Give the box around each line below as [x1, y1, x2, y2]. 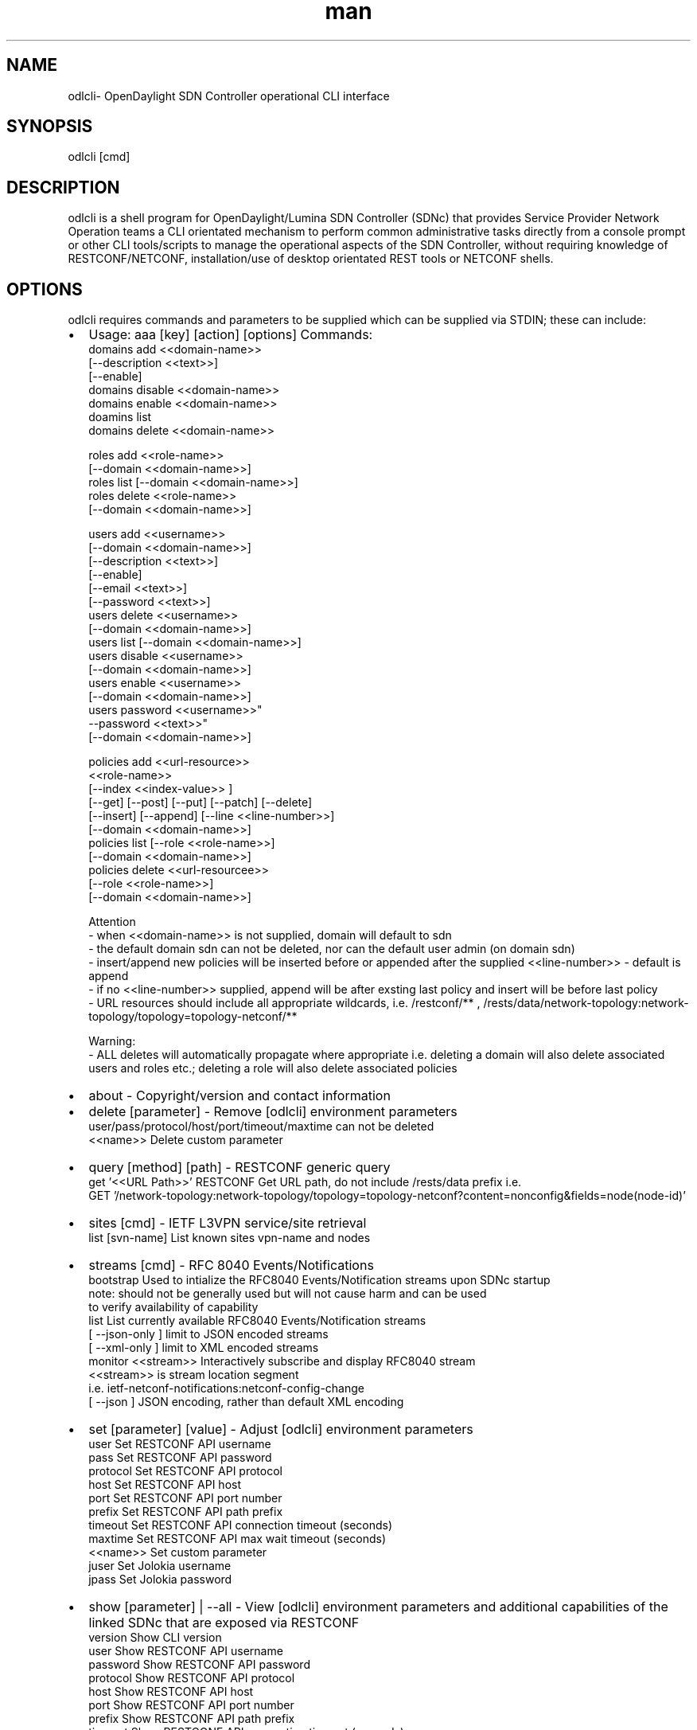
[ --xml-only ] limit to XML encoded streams [88, 1341, 319, 1355]
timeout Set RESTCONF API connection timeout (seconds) [88, 1518, 393, 1533]
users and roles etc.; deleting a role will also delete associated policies [88, 1061, 458, 1076]
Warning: [88, 1034, 136, 1049]
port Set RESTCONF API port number [88, 1491, 282, 1505]
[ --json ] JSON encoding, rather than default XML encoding [88, 1395, 404, 1409]
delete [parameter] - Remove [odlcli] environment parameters [88, 1103, 458, 1120]
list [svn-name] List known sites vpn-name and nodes [88, 1231, 371, 1245]
